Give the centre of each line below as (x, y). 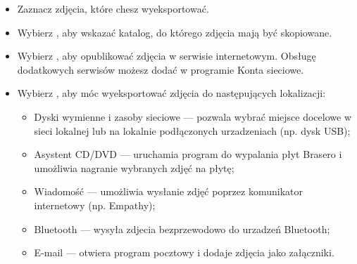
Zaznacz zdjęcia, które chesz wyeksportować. (113, 8)
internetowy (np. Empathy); (95, 205)
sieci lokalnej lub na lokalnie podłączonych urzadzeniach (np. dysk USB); (192, 130)
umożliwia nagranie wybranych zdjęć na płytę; (134, 167)
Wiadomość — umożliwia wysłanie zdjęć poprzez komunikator (168, 191)
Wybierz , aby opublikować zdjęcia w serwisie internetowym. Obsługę (167, 56)
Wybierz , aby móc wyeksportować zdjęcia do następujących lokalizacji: (171, 93)
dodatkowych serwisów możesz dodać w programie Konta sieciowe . (161, 69)
